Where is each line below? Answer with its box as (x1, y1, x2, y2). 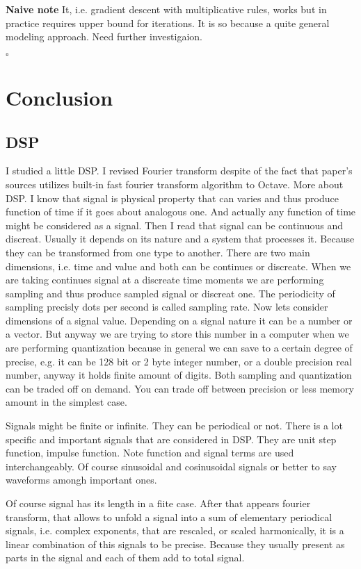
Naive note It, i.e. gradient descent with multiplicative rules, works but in (6, 2, 327, 16)
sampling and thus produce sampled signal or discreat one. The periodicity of (6, 286, 335, 300)
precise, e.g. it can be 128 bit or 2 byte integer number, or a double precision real (6, 354, 352, 368)
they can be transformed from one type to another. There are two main (6, 245, 310, 259)
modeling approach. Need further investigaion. (6, 29, 202, 44)
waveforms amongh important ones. (6, 472, 157, 487)
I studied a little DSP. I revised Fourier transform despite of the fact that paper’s (6, 163, 353, 178)
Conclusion (6, 83, 113, 111)
